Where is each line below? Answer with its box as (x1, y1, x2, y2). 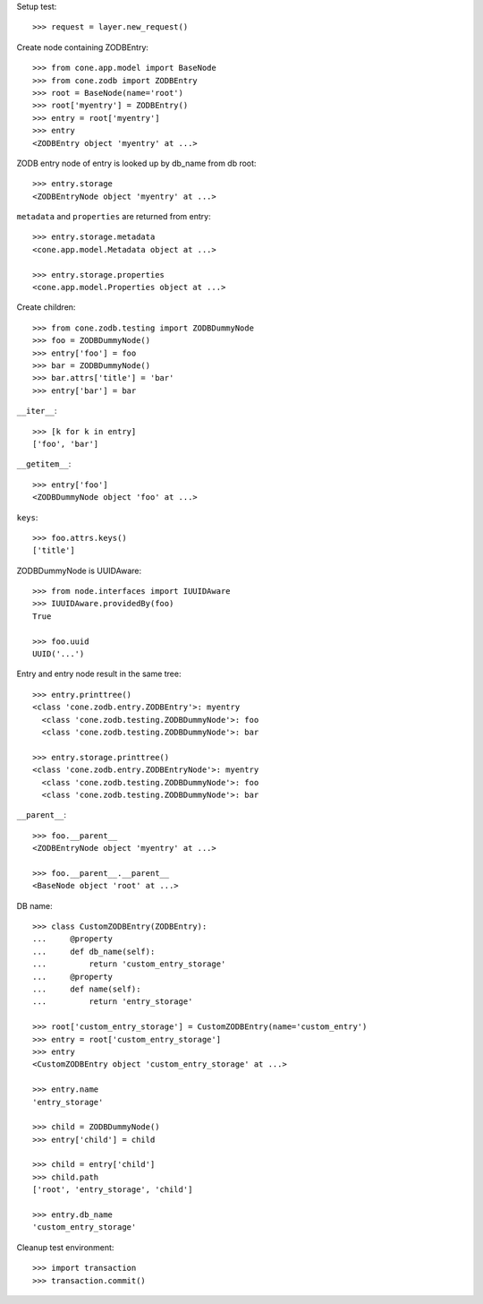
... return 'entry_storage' (32, 997, 193, 1007)
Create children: (16, 302, 76, 313)
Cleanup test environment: (16, 1241, 114, 1253)
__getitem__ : (16, 459, 72, 469)
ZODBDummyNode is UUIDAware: (16, 565, 142, 576)
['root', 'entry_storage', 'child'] (32, 1185, 193, 1195)
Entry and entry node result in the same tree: (16, 668, 182, 680)
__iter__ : (16, 406, 57, 416)
